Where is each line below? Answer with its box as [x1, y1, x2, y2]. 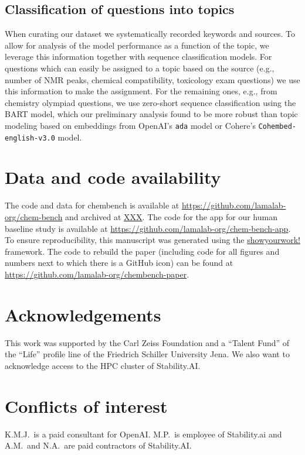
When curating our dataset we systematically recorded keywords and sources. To [5, 28, 295, 40]
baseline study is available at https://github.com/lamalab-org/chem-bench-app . [5, 222, 291, 234]
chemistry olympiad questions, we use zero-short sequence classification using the [5, 96, 296, 108]
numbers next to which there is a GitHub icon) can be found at [5, 256, 233, 269]
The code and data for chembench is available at [5, 199, 179, 211]
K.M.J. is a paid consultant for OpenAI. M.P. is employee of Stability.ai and [5, 427, 282, 440]
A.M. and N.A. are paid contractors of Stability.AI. [5, 439, 192, 451]
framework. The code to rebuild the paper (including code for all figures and [5, 245, 280, 257]
